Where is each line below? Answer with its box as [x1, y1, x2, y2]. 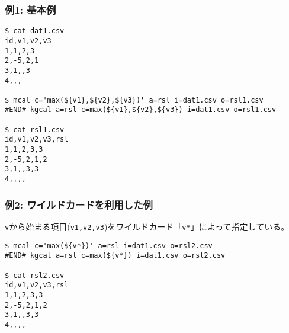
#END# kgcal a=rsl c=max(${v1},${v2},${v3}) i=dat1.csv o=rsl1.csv [5, 105, 277, 114]
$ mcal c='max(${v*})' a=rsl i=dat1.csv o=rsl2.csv [5, 241, 213, 250]
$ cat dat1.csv [5, 27, 65, 36]
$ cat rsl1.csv [5, 125, 65, 134]
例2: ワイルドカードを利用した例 [5, 197, 153, 212]
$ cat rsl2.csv [5, 271, 65, 280]
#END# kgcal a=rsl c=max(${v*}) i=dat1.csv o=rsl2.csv [5, 251, 226, 260]
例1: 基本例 [5, 2, 56, 17]
